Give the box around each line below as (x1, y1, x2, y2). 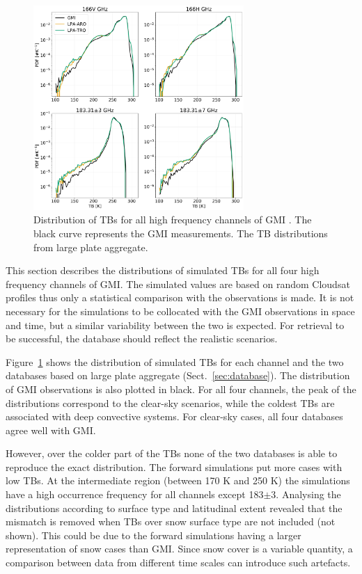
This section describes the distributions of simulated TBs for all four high (6, 263, 320, 278)
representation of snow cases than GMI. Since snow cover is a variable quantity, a (6, 541, 353, 556)
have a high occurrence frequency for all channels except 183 (6, 487, 264, 502)
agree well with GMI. (6, 422, 96, 437)
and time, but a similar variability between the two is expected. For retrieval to (6, 317, 345, 332)
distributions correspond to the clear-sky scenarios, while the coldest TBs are (6, 395, 335, 410)
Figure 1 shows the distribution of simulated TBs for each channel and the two (6, 354, 344, 369)
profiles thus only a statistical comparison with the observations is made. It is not (6, 290, 354, 305)
